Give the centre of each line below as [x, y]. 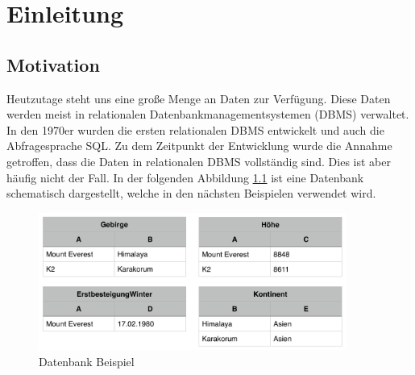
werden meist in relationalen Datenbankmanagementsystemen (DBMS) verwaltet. [208, 114]
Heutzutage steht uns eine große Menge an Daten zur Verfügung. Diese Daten [199, 98]
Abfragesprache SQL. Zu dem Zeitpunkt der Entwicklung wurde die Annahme [199, 146]
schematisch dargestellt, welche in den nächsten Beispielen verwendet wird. [191, 193]
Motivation [53, 64]
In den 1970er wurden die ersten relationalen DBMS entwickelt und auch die [195, 129]
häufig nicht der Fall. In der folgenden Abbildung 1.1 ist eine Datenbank [185, 177]
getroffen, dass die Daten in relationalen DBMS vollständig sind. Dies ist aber [199, 161]
